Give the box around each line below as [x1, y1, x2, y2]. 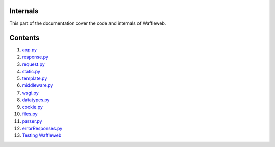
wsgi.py [22, 90, 39, 96]
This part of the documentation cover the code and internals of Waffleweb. [9, 20, 167, 26]
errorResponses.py [22, 125, 63, 131]
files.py [22, 111, 38, 117]
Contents [9, 34, 40, 42]
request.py [22, 61, 45, 67]
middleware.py [22, 82, 53, 89]
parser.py [22, 118, 42, 124]
